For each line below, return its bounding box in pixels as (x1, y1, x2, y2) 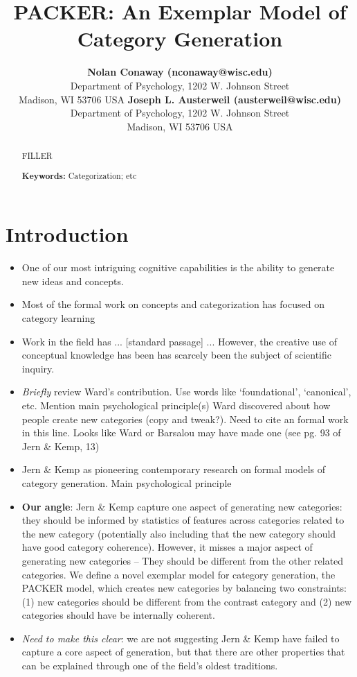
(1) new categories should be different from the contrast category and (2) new (21, 594, 352, 608)
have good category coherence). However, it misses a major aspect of (21, 540, 313, 554)
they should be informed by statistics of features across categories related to (21, 513, 345, 527)
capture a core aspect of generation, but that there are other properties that (21, 644, 345, 659)
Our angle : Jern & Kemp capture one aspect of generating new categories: (21, 499, 342, 513)
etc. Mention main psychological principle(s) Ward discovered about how (21, 397, 331, 412)
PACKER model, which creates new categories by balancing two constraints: (21, 581, 347, 595)
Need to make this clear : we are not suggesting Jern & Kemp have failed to (21, 631, 340, 645)
